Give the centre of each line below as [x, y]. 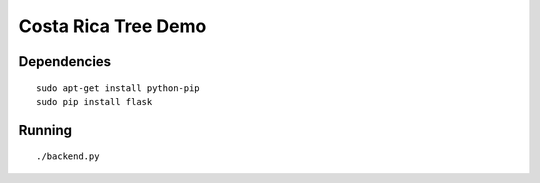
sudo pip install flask [94, 101]
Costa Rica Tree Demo [112, 26]
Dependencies [65, 61]
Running [45, 130]
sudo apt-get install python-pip [118, 88]
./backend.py [68, 156]
